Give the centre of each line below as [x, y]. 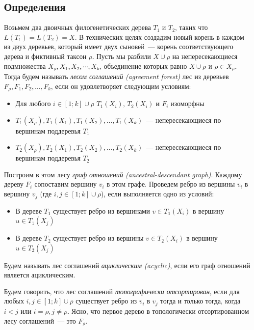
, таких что [191, 27]
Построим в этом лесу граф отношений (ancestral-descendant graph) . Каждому [123, 174]
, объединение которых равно [143, 66]
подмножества [25, 66]
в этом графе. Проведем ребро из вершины [171, 184]
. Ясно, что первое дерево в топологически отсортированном [158, 311]
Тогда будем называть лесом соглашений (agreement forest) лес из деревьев [116, 76]
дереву [14, 184]
